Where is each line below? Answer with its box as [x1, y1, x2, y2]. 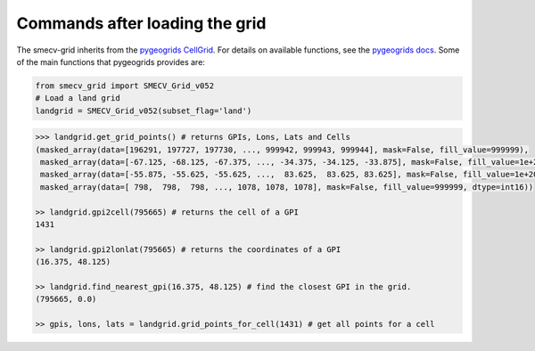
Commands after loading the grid [16, 13, 267, 33]
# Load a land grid [35, 94, 120, 103]
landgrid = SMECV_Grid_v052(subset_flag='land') [35, 105, 252, 116]
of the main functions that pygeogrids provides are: [16, 56, 205, 67]
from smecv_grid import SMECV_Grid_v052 [35, 80, 214, 91]
